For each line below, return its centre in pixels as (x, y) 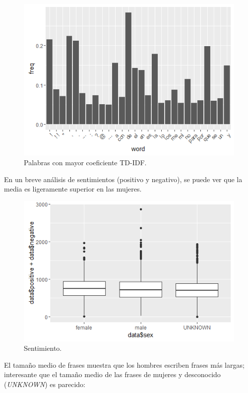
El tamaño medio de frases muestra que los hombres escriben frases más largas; (124, 364)
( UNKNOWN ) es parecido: (45, 384)
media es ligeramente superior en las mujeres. (73, 189)
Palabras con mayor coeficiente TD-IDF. (85, 162)
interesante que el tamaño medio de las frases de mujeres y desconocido (112, 374)
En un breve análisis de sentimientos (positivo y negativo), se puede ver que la (123, 179)
